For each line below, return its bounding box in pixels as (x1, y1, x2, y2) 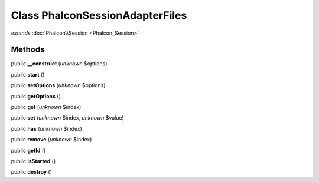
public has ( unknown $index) (11, 125, 83, 132)
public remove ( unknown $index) (11, 136, 92, 143)
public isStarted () (11, 157, 56, 164)
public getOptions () (11, 92, 61, 100)
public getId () (11, 147, 46, 154)
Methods (11, 45, 45, 55)
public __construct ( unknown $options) (11, 60, 108, 67)
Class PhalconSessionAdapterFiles (11, 9, 187, 22)
